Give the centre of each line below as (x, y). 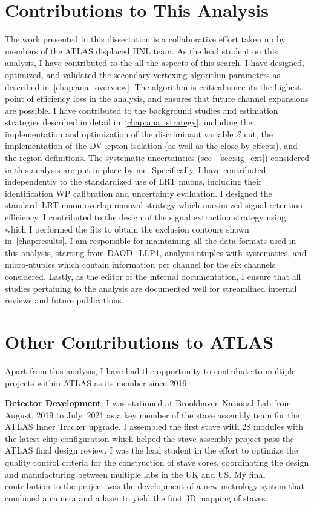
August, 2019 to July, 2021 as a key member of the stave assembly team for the (152, 414)
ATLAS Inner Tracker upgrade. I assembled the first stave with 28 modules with (154, 427)
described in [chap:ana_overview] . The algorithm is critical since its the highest (153, 86)
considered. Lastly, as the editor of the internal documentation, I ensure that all (153, 276)
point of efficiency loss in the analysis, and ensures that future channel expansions (157, 98)
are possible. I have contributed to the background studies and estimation (142, 110)
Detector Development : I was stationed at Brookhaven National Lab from (148, 403)
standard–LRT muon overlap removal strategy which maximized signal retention (154, 205)
